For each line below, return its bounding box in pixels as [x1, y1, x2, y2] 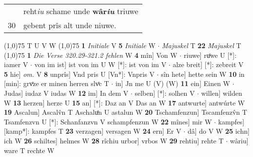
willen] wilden [201, 87, 242, 98]
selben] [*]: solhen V [135, 87, 195, 98]
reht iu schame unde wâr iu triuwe [23, 5, 138, 17]
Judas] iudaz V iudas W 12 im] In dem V [4, 87, 129, 98]
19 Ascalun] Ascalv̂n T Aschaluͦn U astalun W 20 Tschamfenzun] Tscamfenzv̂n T [4, 107, 247, 117]
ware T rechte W [4, 145, 55, 155]
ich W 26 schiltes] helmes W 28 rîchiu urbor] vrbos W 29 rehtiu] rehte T [4, 135, 224, 145]
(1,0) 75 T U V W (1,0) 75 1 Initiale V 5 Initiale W [4, 40, 156, 50]
